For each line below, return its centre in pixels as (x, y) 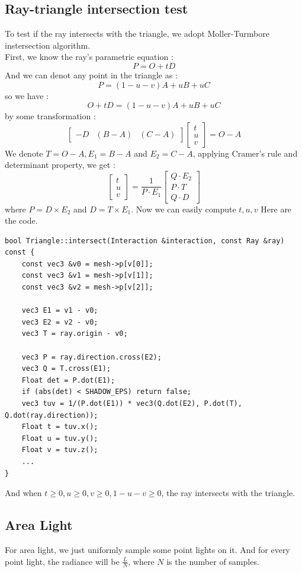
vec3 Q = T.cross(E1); (66, 369)
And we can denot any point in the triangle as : (91, 74)
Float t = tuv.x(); (60, 427)
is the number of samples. (213, 561)
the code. (21, 220)
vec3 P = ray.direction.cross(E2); (91, 357)
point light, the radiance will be (62, 561)
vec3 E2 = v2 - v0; (60, 322)
